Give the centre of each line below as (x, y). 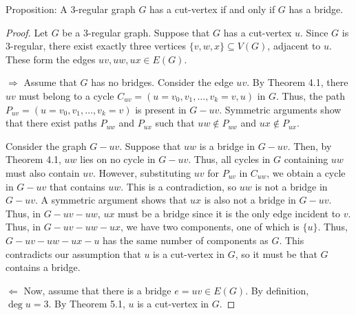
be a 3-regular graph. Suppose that (136, 32)
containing (306, 159)
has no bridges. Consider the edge (162, 82)
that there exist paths (51, 123)
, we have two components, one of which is (210, 227)
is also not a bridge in (250, 200)
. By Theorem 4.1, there (297, 82)
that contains (77, 186)
